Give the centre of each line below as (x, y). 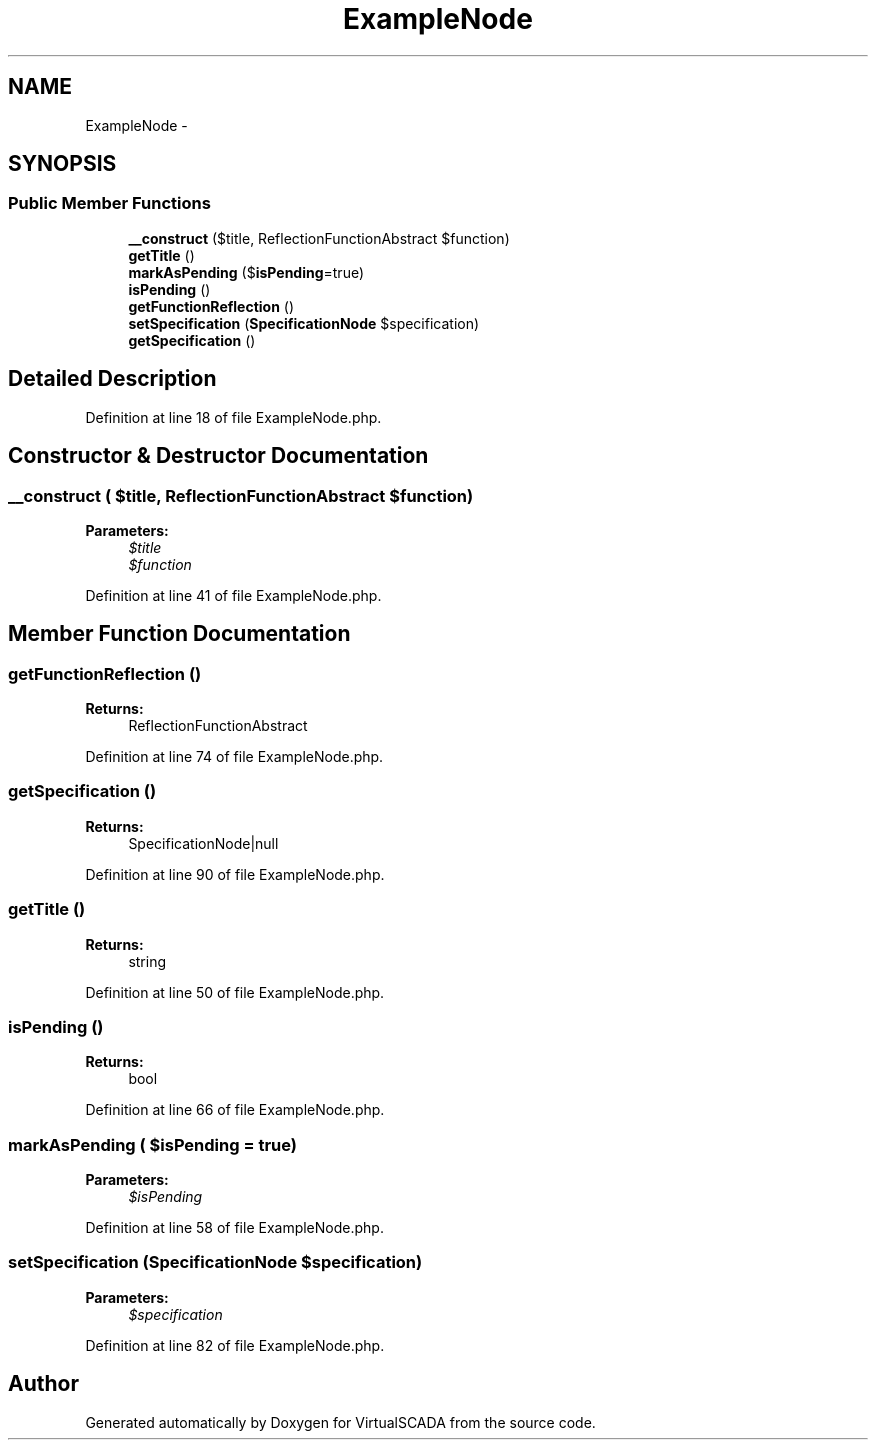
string (147, 961)
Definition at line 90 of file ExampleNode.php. (235, 874)
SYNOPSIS (62, 164)
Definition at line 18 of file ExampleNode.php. (233, 417)
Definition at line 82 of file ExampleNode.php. (235, 1345)
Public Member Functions (109, 203)
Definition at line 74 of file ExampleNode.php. (234, 757)
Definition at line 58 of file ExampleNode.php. (234, 1228)
